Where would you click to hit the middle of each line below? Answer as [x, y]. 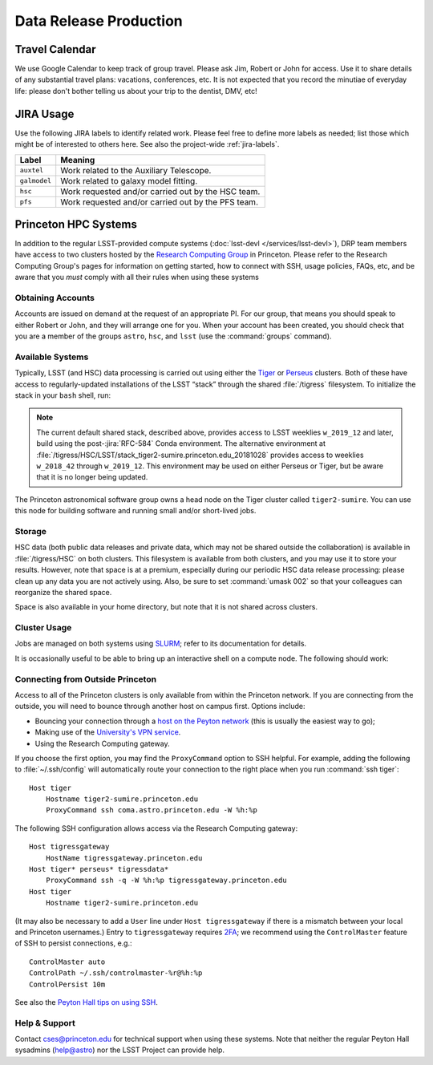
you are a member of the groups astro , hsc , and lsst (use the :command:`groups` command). [173, 336]
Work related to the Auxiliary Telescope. [136, 170]
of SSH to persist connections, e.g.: [73, 943]
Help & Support [45, 1022]
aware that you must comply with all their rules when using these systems [137, 277]
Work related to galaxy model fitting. [129, 180]
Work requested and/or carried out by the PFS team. [159, 202]
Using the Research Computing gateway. [102, 743]
